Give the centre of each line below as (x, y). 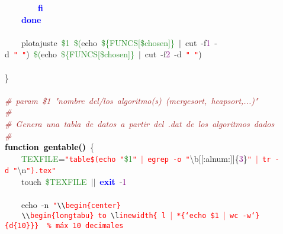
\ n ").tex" (37, 170)
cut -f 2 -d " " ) (173, 54)
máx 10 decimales (89, 225)
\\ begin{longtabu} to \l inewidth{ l (94, 215)
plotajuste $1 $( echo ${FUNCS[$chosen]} (98, 42)
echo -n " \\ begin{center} (71, 205)
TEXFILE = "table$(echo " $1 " (79, 158)
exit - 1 (113, 182)
